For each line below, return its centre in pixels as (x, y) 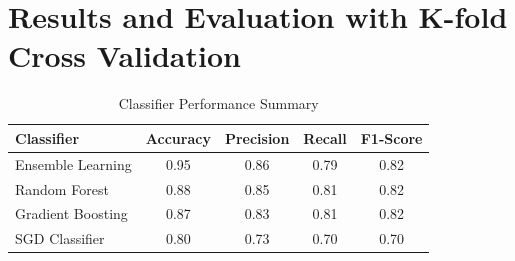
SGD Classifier (60, 238)
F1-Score (391, 137)
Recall (325, 137)
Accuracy (178, 137)
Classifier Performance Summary (218, 103)
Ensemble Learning (73, 163)
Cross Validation (124, 55)
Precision (257, 137)
